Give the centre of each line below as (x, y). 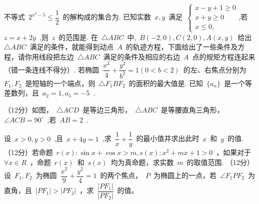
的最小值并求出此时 (168, 138)
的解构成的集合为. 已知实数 (107, 17)
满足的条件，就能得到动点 (72, 47)
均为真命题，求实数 (142, 162)
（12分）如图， (28, 110)
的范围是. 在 (78, 37)
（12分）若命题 (28, 152)
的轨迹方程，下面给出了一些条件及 (182, 47)
